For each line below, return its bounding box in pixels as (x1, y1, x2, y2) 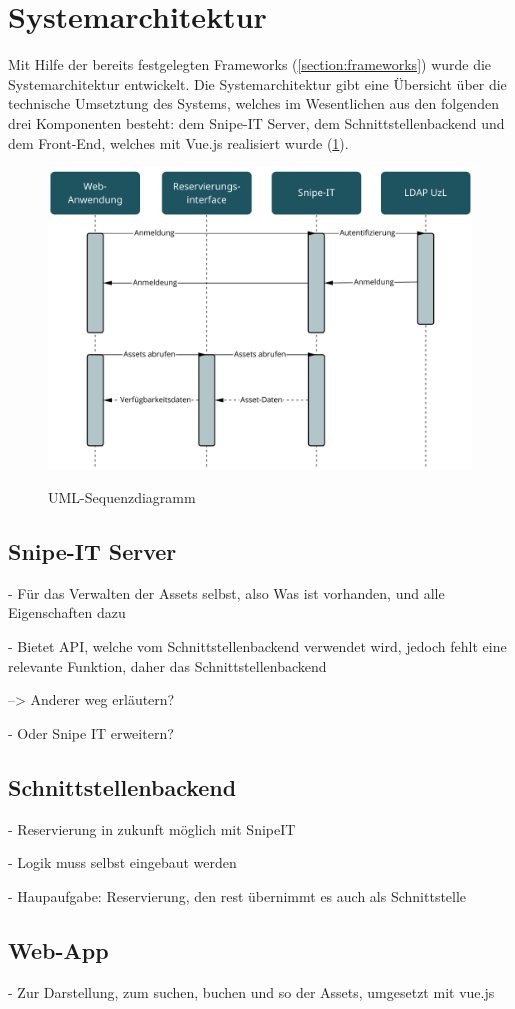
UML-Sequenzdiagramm (48, 486, 196, 507)
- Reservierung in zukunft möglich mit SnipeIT (8, 818, 296, 839)
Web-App (8, 934, 109, 965)
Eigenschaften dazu (8, 602, 126, 623)
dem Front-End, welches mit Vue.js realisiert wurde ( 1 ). (8, 132, 349, 153)
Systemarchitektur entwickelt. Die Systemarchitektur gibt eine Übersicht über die (8, 73, 507, 94)
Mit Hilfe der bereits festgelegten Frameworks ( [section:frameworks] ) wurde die (8, 54, 492, 75)
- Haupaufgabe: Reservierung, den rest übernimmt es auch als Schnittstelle (8, 885, 467, 906)
